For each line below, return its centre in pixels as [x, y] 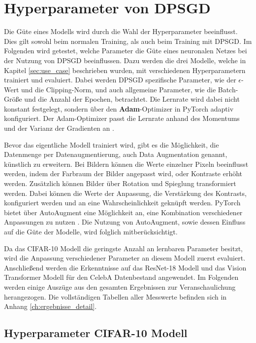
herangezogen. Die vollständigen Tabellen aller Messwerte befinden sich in [115, 296]
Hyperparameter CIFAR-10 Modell [96, 333]
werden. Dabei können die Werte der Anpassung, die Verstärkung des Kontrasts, [125, 193]
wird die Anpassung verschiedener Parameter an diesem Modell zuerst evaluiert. [125, 258]
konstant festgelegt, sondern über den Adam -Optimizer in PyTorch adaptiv [119, 108]
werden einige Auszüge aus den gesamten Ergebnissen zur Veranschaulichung [120, 286]
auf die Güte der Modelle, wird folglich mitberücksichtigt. [91, 231]
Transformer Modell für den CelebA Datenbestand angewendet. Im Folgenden [121, 277]
